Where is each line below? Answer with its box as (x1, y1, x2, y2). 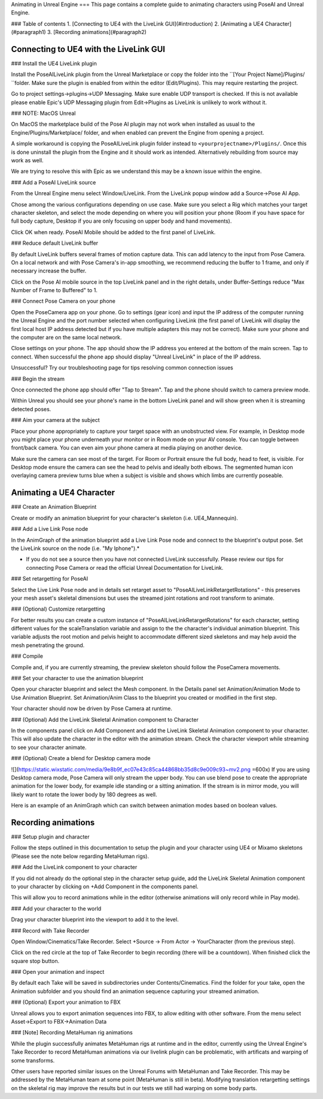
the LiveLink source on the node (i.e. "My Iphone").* (11, 545, 140, 552)
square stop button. (11, 957, 60, 964)
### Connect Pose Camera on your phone (11, 297, 116, 305)
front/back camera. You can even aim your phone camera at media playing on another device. (11, 444, 243, 451)
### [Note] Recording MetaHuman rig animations (11, 1029, 133, 1036)
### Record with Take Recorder (11, 927, 90, 934)
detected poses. (11, 405, 51, 412)
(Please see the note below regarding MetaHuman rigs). (11, 852, 150, 860)
